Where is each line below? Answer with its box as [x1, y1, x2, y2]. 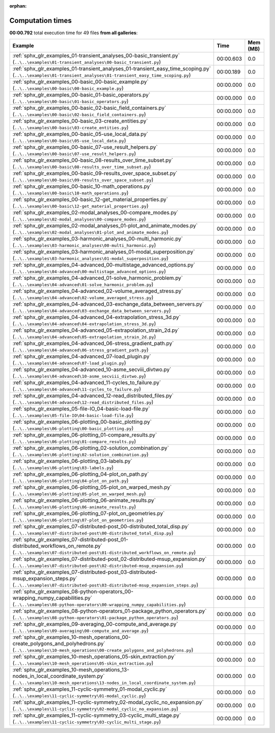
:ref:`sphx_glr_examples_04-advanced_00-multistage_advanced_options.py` [12, 261, 196, 268]
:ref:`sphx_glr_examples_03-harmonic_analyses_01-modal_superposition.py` [12, 248, 196, 255]
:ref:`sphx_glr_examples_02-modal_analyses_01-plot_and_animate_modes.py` [12, 222, 198, 229]
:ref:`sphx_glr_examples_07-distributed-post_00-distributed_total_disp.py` [12, 523, 189, 530]
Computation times [9, 16, 72, 25]
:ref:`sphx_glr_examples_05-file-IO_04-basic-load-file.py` [12, 405, 150, 412]
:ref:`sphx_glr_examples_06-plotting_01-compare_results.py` [12, 431, 157, 438]
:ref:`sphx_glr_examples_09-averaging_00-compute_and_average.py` [12, 621, 178, 628]
